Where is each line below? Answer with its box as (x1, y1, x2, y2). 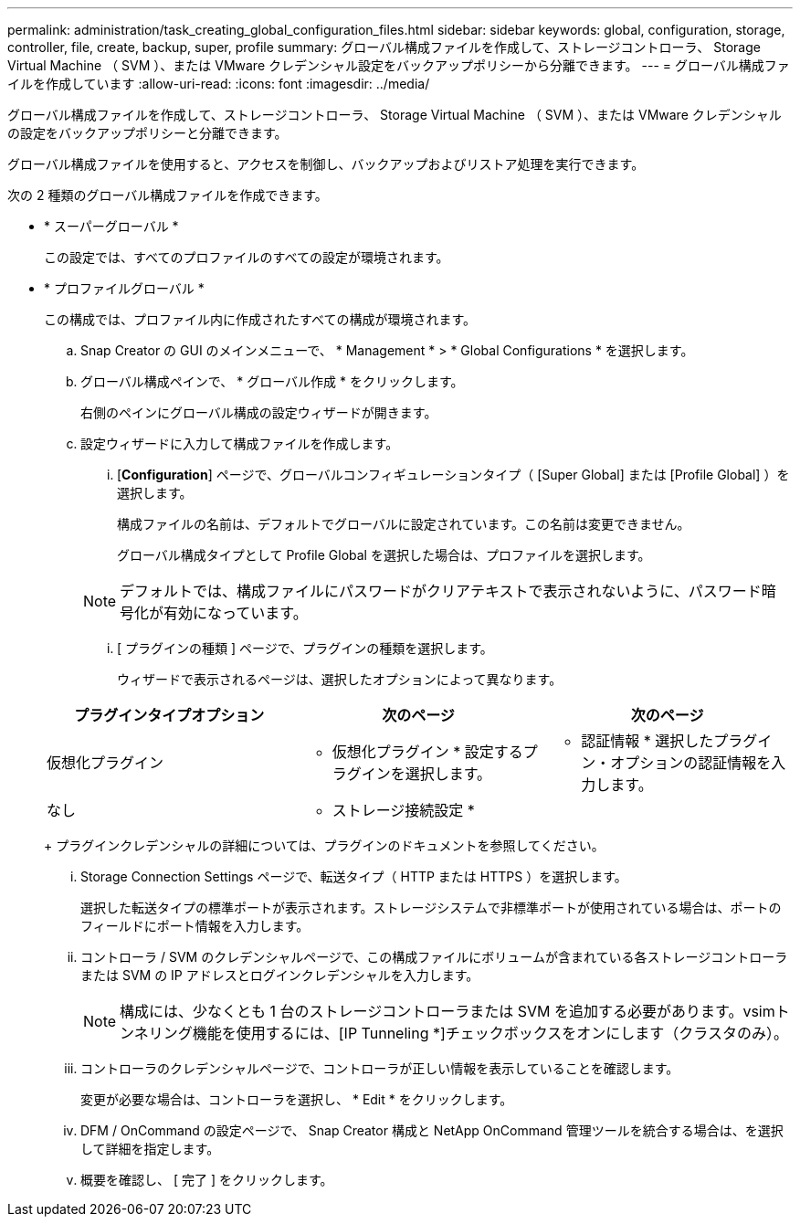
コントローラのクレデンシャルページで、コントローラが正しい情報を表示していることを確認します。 (80, 1060, 679, 1076)
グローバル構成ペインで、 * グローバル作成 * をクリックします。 (80, 374, 464, 389)
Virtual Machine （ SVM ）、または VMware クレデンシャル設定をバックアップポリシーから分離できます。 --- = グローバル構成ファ (7, 58, 790, 73)
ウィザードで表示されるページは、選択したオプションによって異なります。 (117, 671, 563, 687)
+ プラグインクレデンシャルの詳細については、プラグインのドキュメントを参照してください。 (44, 838, 605, 853)
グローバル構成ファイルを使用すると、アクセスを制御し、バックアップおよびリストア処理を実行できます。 (7, 156, 645, 172)
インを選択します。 (361, 765, 492, 783)
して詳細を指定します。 (80, 1141, 220, 1156)
